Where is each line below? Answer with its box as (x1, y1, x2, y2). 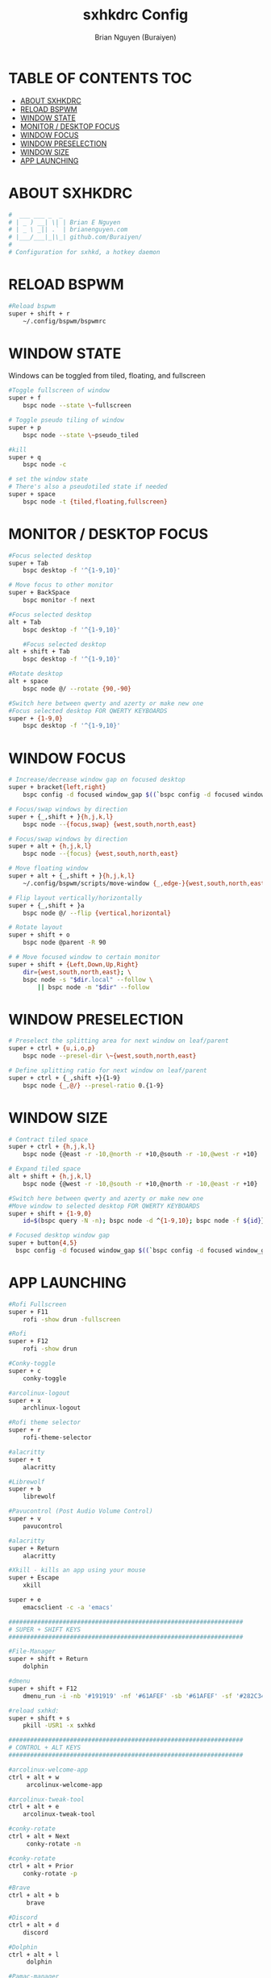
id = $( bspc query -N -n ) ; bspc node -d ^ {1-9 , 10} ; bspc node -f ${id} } (23, 1216, 265, 1225)
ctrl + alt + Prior (8, 1862, 74, 1870)
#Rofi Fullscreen (8, 1300, 67, 1308)
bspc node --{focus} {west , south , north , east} (23, 849, 179, 858)
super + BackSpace (8, 589, 70, 597)
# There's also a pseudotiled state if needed (8, 482, 168, 491)
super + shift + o (8, 931, 70, 939)
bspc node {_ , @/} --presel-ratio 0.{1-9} (23, 1081, 164, 1090)
